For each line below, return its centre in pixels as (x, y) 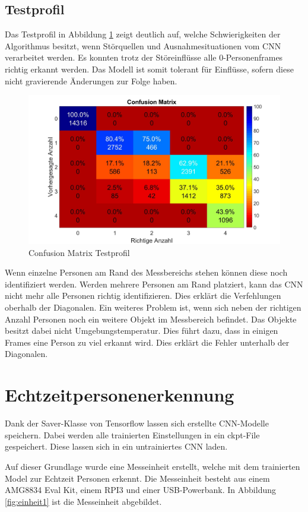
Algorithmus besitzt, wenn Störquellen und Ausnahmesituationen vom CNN (143, 45)
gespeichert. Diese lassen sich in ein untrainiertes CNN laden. (116, 446)
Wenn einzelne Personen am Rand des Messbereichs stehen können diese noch (146, 272)
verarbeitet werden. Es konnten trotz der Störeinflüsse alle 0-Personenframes (144, 57)
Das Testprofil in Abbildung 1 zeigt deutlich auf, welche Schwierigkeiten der (143, 34)
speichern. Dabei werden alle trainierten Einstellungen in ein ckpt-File (132, 434)
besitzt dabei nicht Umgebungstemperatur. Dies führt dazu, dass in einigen (142, 331)
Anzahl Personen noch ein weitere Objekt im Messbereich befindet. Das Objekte (151, 319)
